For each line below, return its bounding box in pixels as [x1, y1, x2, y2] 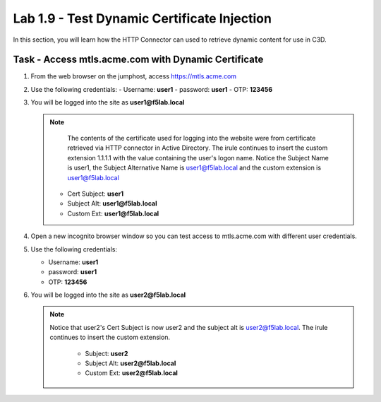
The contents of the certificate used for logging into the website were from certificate [67, 134, 316, 143]
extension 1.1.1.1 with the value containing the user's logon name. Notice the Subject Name [67, 153, 329, 162]
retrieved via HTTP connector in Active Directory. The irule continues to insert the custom [67, 143, 328, 152]
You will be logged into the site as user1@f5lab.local [30, 98, 185, 107]
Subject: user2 [85, 349, 128, 357]
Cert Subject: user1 [67, 189, 123, 198]
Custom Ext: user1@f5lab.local [67, 209, 159, 218]
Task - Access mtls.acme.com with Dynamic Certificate [13, 54, 264, 66]
